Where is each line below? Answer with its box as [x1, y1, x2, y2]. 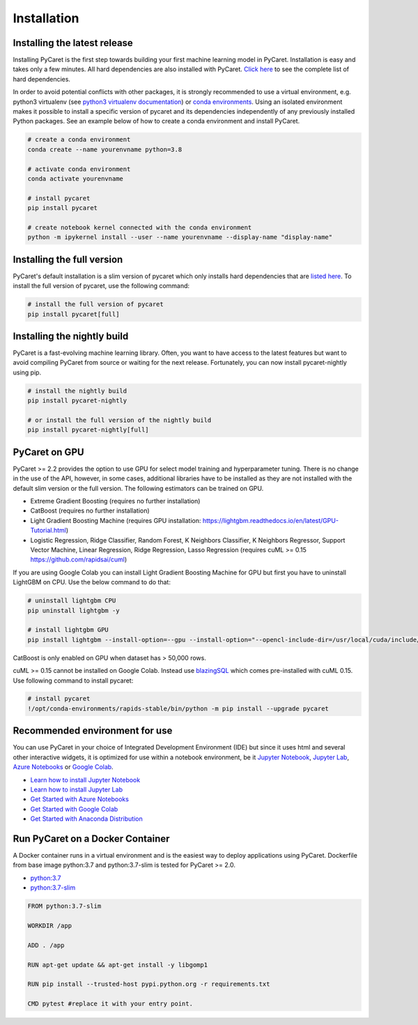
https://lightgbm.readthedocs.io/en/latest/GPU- [202, 516, 339, 524]
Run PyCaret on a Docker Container [13, 833, 170, 844]
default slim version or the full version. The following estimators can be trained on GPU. [13, 484, 264, 492]
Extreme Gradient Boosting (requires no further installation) [30, 497, 201, 506]
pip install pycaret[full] [27, 310, 120, 318]
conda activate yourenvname [27, 174, 123, 183]
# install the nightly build [27, 387, 127, 395]
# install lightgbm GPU [27, 626, 109, 634]
